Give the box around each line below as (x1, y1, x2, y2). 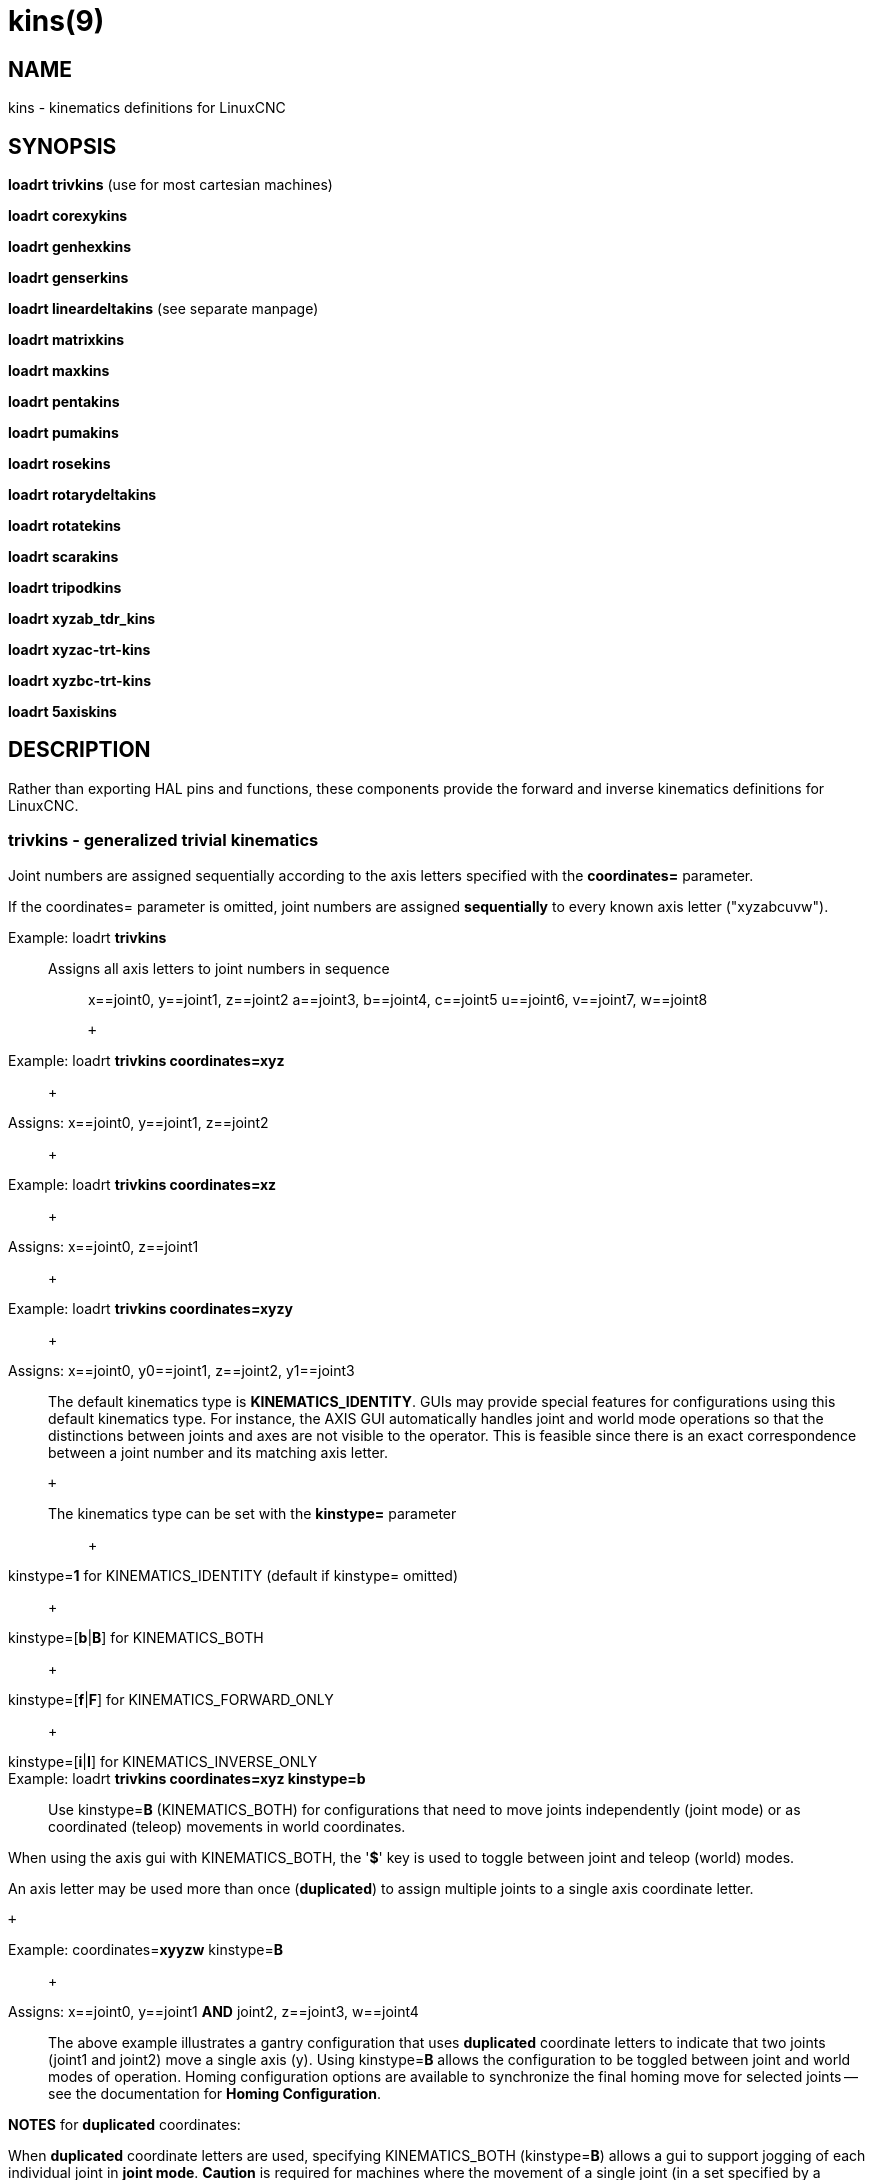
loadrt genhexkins (8, 238, 132, 256)
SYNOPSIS (8, 133, 117, 159)
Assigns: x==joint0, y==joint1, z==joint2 (8, 1113, 269, 1131)
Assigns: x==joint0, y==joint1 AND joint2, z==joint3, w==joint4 (8, 2002, 419, 2020)
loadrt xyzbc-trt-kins (8, 672, 152, 690)
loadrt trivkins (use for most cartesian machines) (8, 176, 333, 194)
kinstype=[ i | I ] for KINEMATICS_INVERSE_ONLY (8, 1752, 318, 1770)
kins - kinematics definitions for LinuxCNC (8, 99, 286, 117)
